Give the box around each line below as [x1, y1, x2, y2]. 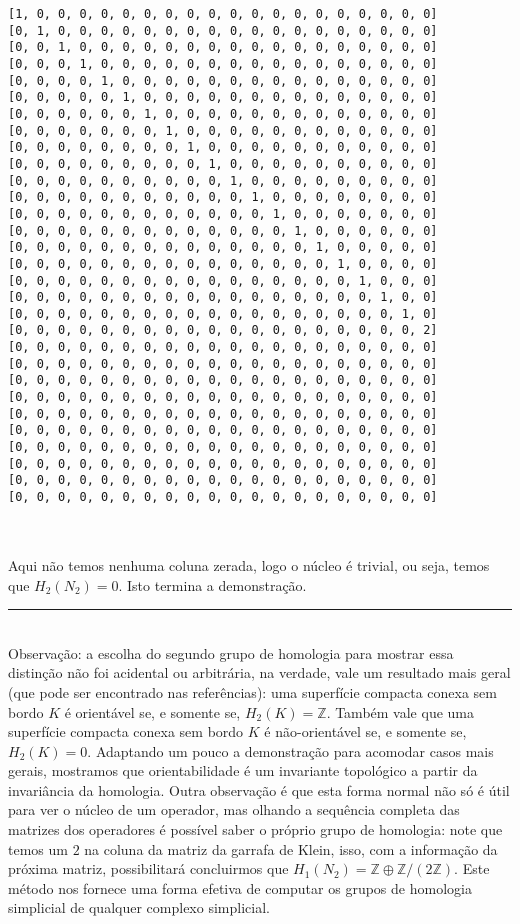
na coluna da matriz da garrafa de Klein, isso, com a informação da [84, 838, 498, 859]
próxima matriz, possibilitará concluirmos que [8, 858, 289, 879]
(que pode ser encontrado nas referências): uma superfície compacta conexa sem [8, 681, 497, 702]
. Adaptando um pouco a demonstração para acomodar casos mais [87, 740, 494, 761]
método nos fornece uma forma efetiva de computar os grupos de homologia [8, 877, 472, 898]
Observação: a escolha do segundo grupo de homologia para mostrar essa [8, 642, 454, 663]
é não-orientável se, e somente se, [264, 721, 467, 742]
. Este [454, 858, 490, 879]
